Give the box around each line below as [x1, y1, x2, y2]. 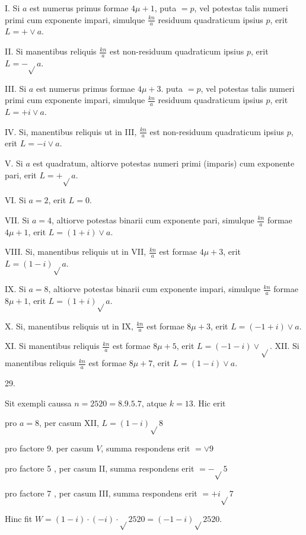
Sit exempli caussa [5, 396, 72, 409]
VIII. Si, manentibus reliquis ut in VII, [5, 245, 146, 258]
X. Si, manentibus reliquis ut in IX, [5, 319, 133, 332]
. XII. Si [269, 339, 299, 352]
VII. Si [5, 214, 30, 226]
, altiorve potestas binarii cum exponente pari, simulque [51, 214, 254, 226]
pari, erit [5, 168, 37, 181]
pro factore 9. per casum [5, 441, 94, 454]
